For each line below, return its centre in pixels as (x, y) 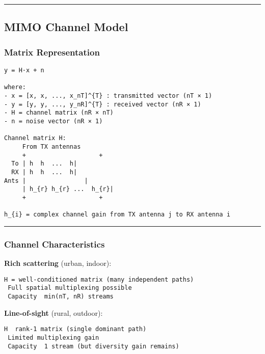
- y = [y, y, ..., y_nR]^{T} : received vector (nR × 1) (103, 104)
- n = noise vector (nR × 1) (54, 121)
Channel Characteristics (55, 244)
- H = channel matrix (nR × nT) (59, 113)
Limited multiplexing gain (54, 337)
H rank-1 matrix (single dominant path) (75, 329)
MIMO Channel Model (66, 27)
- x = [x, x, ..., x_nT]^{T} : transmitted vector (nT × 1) (108, 96)
